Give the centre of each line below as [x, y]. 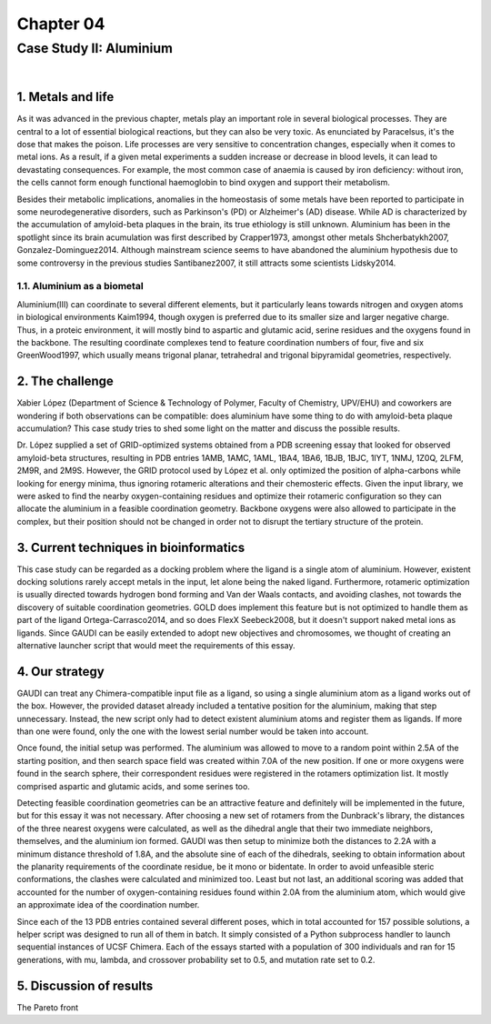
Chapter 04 [61, 24]
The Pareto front [48, 1007]
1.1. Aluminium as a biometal [80, 286]
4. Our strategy [60, 672]
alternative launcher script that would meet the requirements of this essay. [156, 645]
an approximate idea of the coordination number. [108, 905]
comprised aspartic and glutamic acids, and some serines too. [133, 786]
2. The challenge [65, 381]
